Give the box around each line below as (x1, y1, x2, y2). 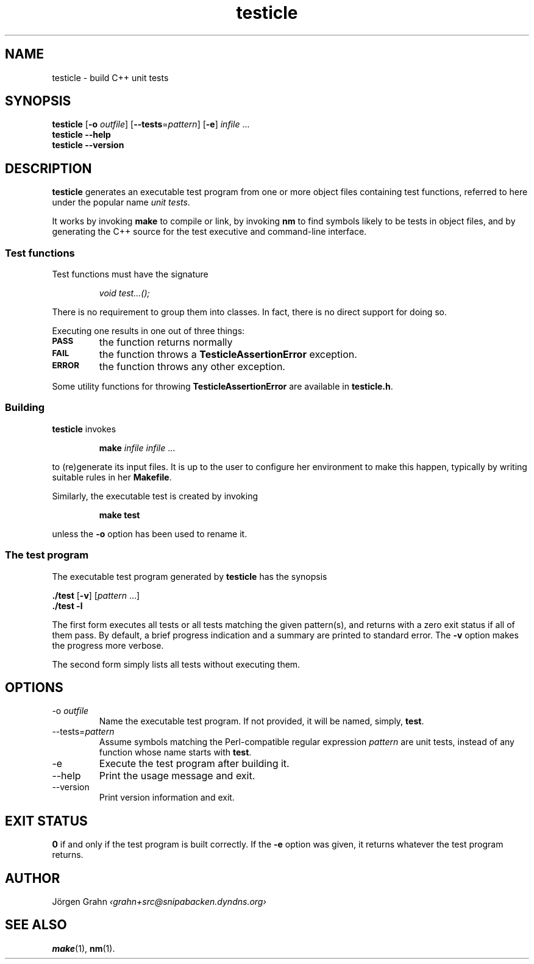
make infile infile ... (99, 442, 176, 453)
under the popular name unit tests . (52, 197, 190, 208)
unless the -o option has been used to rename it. (52, 528, 247, 539)
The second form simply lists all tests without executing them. (52, 659, 301, 669)
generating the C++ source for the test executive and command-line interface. (52, 226, 367, 237)
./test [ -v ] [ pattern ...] (52, 590, 140, 601)
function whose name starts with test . (99, 747, 252, 758)
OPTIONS (5, 679, 63, 695)
